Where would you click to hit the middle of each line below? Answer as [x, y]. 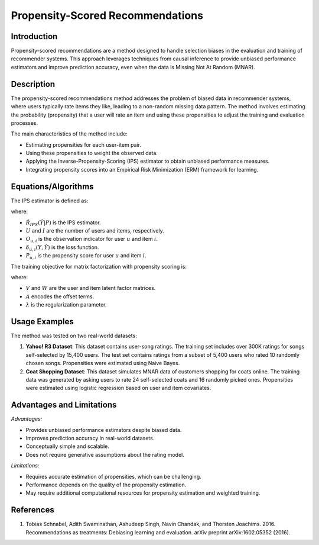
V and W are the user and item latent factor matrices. [91, 288]
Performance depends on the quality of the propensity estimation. [106, 485]
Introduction [34, 36]
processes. [25, 123]
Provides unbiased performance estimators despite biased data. [104, 430]
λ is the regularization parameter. [66, 305]
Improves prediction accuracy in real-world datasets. [90, 438]
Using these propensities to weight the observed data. [92, 153]
